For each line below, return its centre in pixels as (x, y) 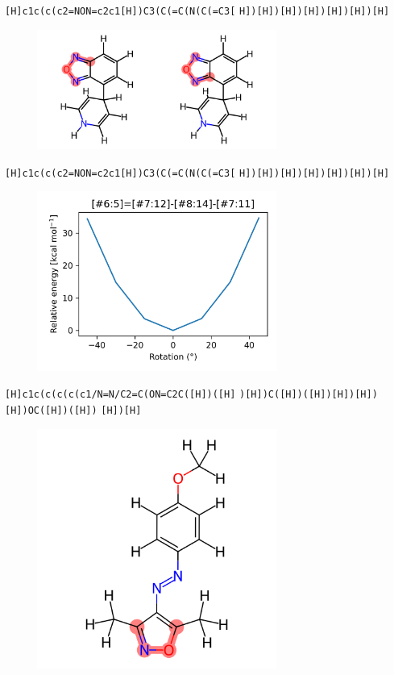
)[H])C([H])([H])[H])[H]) (309, 395)
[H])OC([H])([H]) (51, 411)
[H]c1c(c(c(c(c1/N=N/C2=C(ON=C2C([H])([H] (120, 395)
